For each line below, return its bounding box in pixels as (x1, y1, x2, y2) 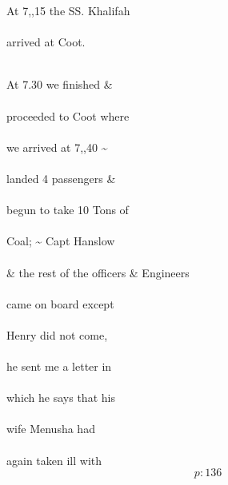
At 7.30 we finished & (6, 76, 113, 93)
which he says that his (6, 389, 115, 406)
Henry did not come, (6, 326, 108, 343)
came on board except (6, 295, 114, 312)
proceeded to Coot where (6, 107, 130, 124)
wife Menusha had (6, 420, 95, 437)
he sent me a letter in (6, 358, 112, 375)
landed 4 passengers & (6, 169, 116, 186)
